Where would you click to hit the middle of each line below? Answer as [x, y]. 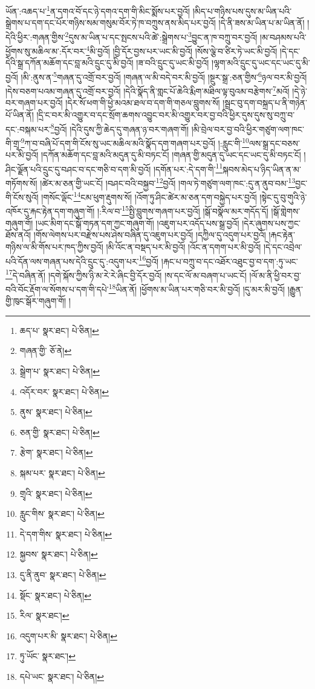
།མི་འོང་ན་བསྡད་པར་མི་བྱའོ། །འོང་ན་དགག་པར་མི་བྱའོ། [183, 246]
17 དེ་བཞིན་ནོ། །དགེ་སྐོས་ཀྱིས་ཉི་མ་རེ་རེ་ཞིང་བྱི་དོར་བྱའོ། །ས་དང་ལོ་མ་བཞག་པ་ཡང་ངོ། [126, 274]
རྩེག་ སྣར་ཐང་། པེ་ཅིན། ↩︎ [56, 452]
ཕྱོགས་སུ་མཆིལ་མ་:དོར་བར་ [46, 51]
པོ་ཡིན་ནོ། [20, 115]
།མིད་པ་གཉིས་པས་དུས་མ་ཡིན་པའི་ [242, 11]
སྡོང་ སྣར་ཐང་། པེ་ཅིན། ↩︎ [55, 595]
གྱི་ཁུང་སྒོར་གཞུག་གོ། [36, 301]
